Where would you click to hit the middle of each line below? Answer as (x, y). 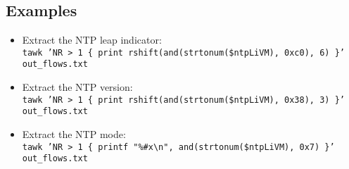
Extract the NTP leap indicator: (92, 40)
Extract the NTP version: (77, 87)
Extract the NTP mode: (74, 134)
